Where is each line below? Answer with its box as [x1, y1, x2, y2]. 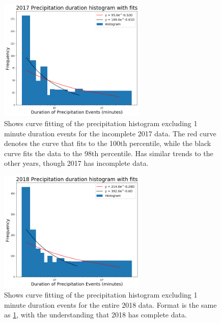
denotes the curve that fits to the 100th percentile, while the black [4, 138, 211, 149]
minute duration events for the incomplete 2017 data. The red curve [4, 128, 216, 138]
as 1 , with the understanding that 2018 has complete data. [4, 309, 187, 320]
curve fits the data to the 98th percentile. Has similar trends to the [4, 148, 213, 158]
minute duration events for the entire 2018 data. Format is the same [4, 299, 217, 310]
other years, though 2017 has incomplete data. [4, 158, 149, 168]
